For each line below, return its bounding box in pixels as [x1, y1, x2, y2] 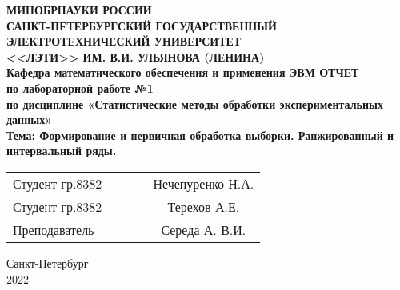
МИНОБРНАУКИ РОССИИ [6, 2, 152, 18]
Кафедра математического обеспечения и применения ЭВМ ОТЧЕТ [6, 64, 359, 81]
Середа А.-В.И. [161, 220, 246, 239]
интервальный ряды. [6, 142, 117, 159]
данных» [6, 111, 53, 128]
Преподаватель [13, 220, 94, 239]
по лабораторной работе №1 [6, 79, 154, 96]
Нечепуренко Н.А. [153, 173, 254, 193]
